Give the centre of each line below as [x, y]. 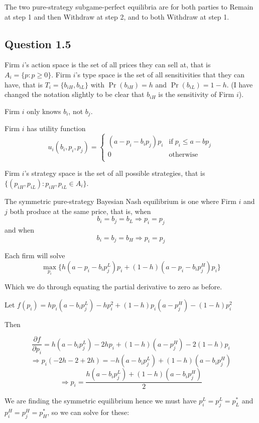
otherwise [183, 155]
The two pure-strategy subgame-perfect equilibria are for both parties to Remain [129, 7]
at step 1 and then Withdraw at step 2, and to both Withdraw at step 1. [117, 16]
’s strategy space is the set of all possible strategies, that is [115, 173]
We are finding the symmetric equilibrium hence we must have [101, 401]
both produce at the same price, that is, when [80, 211]
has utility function [56, 128]
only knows [44, 111]
